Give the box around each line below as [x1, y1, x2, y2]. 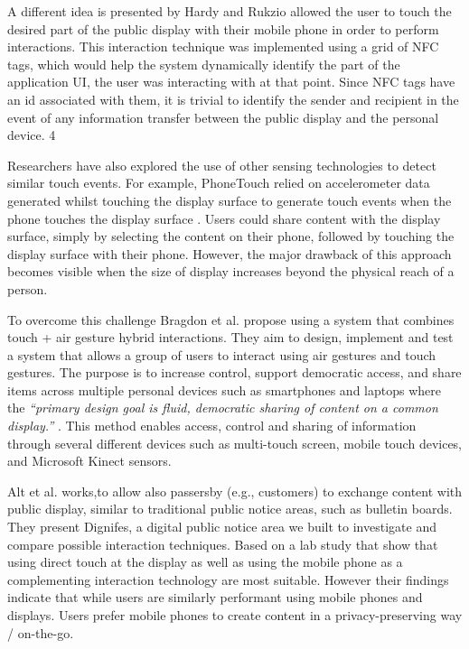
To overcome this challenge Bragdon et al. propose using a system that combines [7, 310, 455, 329]
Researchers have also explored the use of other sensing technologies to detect [7, 155, 436, 174]
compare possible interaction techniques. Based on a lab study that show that [7, 534, 438, 553]
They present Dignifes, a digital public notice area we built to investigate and [7, 517, 436, 536]
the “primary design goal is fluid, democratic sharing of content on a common [7, 398, 438, 417]
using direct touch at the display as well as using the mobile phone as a [7, 552, 403, 571]
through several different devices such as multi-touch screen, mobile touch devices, [7, 433, 463, 452]
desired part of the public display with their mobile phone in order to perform [7, 19, 439, 38]
